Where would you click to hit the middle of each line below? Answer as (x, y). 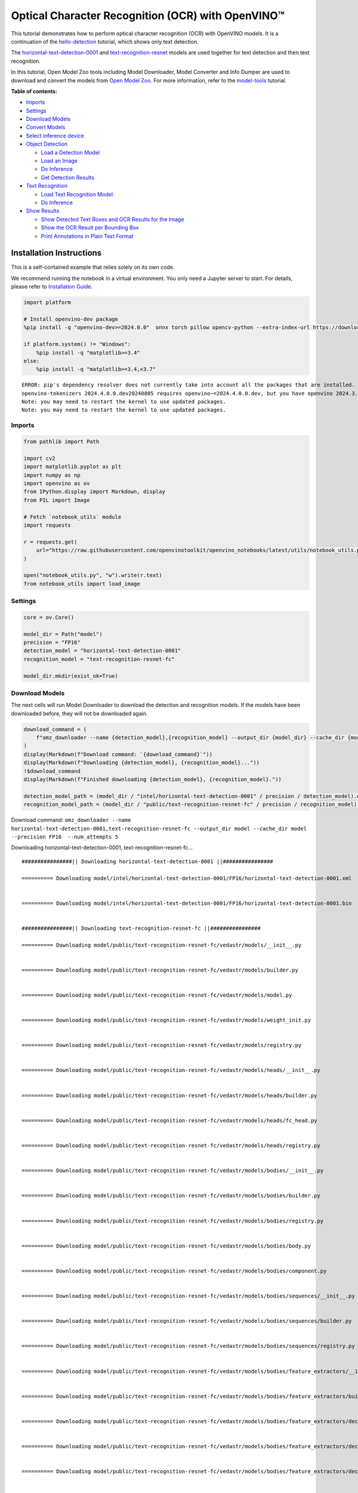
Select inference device (55, 136)
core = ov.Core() (49, 617)
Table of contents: (34, 91)
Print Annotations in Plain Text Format (87, 236)
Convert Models (46, 127)
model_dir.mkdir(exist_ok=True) (71, 676)
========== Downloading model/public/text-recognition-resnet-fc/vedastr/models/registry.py (162, 1045)
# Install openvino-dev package (71, 319)
